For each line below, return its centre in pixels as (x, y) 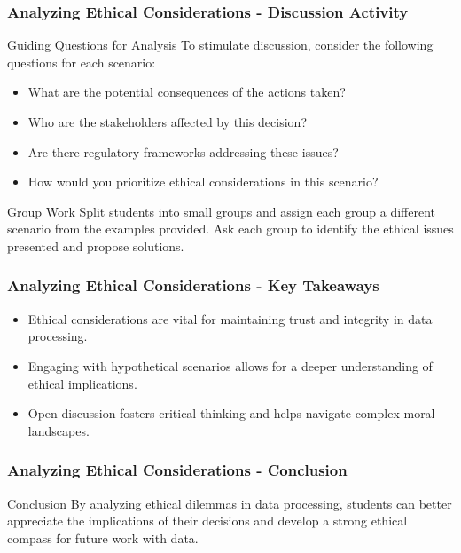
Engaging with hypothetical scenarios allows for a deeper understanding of (230, 365)
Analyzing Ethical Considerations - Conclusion (177, 470)
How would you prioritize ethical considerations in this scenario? (203, 182)
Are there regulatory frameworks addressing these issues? (183, 151)
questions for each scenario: (82, 62)
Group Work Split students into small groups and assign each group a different (222, 211)
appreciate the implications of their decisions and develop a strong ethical (207, 521)
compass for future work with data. (103, 537)
